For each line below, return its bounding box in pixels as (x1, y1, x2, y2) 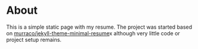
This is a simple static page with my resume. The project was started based (6, 23, 193, 30)
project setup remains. (6, 36, 62, 43)
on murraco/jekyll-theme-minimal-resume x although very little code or (6, 29, 181, 36)
